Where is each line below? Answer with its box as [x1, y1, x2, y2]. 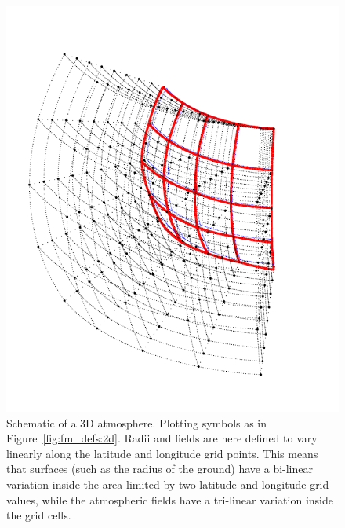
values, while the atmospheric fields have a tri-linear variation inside [6, 491, 333, 508]
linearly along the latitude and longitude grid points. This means [6, 445, 318, 461]
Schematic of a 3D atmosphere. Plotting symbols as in [6, 414, 267, 431]
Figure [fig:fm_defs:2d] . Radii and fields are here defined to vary [6, 430, 318, 446]
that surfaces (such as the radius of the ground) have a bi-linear [6, 460, 313, 477]
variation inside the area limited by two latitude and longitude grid [6, 475, 329, 492]
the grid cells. [6, 507, 71, 523]
